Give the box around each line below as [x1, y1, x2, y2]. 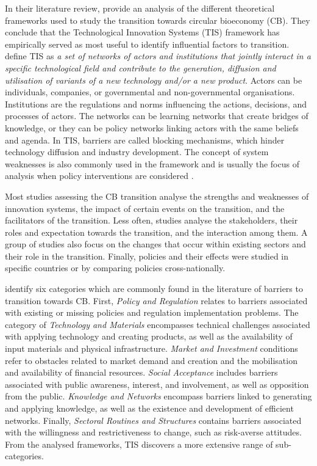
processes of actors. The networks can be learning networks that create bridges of [5, 109, 308, 122]
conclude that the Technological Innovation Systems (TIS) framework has [5, 26, 280, 38]
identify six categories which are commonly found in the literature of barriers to [5, 282, 303, 295]
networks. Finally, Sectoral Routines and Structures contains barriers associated [5, 413, 302, 426]
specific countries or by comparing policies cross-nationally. [5, 261, 226, 274]
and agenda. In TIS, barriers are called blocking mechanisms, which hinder [5, 133, 285, 146]
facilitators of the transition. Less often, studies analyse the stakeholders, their [5, 214, 298, 227]
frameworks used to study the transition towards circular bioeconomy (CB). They [5, 13, 310, 26]
